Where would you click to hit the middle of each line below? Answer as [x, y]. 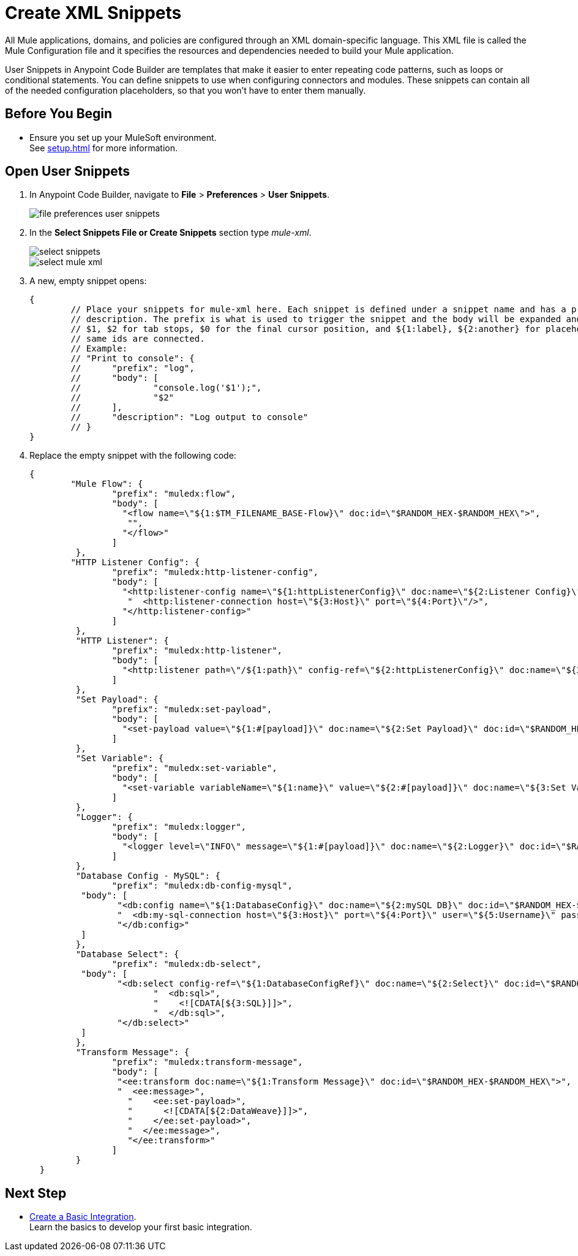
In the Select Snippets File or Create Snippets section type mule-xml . [171, 233]
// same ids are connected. [138, 339]
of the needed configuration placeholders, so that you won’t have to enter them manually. [186, 90]
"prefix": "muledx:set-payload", [192, 709]
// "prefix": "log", [133, 368]
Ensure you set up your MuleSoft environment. [123, 137]
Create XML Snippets [93, 13]
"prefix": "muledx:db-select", [187, 964]
